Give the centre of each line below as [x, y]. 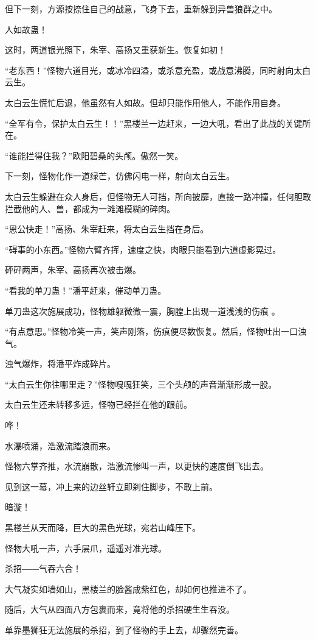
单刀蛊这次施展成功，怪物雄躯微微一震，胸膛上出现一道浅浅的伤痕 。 [143, 311]
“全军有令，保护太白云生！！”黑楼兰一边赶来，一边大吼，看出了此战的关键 [154, 123]
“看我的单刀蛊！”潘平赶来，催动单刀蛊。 [86, 290]
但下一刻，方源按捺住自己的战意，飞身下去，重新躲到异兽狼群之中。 [141, 9]
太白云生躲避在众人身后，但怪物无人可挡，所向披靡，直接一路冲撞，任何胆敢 [158, 196]
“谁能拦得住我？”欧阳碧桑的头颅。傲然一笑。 [94, 155]
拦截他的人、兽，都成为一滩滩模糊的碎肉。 [90, 208]
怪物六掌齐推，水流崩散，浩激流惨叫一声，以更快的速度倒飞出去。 [137, 466]
